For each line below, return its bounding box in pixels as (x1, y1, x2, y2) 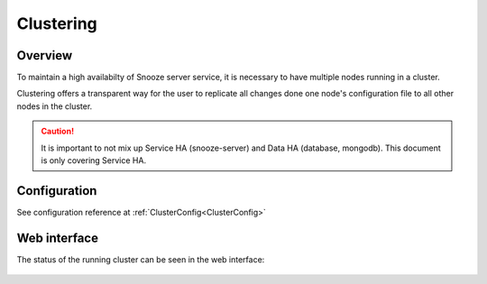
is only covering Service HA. (41, 155, 147, 166)
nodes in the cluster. (16, 100, 93, 112)
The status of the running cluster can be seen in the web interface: (16, 253, 265, 265)
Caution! (41, 126, 75, 137)
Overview (16, 48, 73, 63)
